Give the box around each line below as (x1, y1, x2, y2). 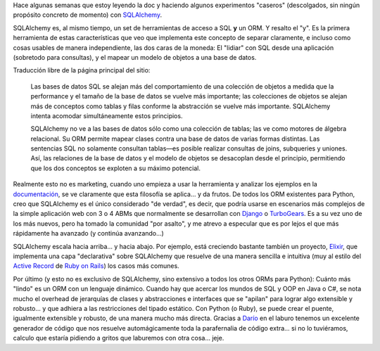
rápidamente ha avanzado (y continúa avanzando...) (13, 229, 165, 238)
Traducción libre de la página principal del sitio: (13, 66, 151, 75)
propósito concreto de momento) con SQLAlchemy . (13, 11, 162, 19)
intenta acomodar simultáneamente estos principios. (30, 111, 183, 120)
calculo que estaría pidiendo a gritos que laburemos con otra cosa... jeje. (13, 334, 224, 343)
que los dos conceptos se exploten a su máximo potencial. (30, 164, 201, 172)
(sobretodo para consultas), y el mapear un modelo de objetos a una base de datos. (13, 53, 257, 61)
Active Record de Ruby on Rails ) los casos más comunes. (13, 262, 179, 270)
